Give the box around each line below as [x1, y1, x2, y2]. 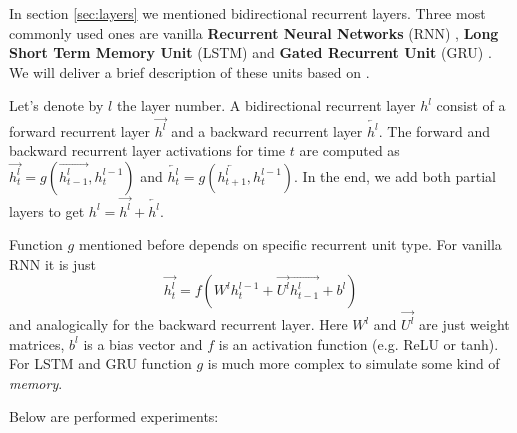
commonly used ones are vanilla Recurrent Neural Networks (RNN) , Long [9, 22, 499, 43]
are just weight [419, 314, 510, 335]
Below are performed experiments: [9, 406, 219, 427]
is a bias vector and [83, 333, 203, 354]
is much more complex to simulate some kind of [207, 353, 500, 374]
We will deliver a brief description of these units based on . [9, 61, 370, 82]
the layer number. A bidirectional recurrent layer [116, 95, 416, 116]
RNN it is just [9, 253, 97, 274]
